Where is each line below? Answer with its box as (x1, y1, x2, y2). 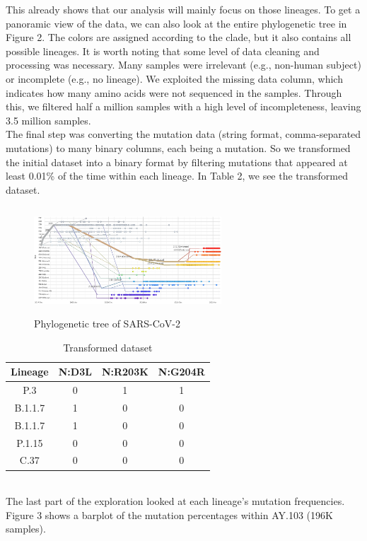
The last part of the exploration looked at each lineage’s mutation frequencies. (6, 494, 345, 508)
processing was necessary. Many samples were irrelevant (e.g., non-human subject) (6, 57, 361, 72)
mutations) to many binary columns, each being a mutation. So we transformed (6, 140, 351, 155)
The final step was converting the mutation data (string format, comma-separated (6, 127, 361, 141)
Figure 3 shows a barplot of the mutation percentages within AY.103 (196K (6, 507, 333, 522)
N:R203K (101, 364, 148, 379)
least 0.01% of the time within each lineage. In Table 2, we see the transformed (6, 168, 349, 183)
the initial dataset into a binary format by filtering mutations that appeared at (6, 154, 348, 169)
